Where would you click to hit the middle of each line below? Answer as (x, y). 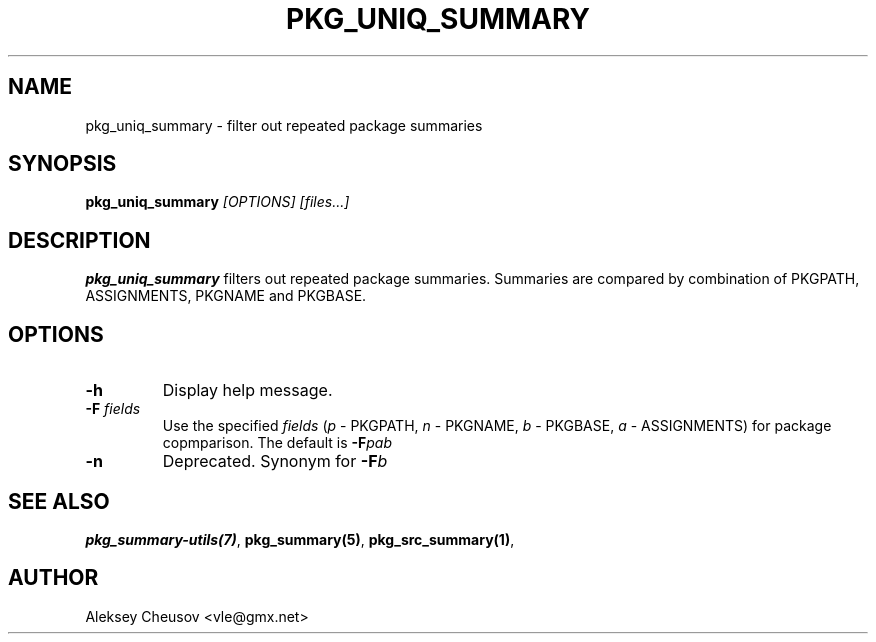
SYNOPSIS (62, 164)
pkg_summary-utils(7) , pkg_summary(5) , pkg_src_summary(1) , (300, 539)
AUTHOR (53, 578)
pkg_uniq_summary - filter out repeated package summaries (284, 125)
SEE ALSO (59, 501)
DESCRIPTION (79, 240)
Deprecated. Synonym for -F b (275, 461)
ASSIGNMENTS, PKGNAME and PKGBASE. (226, 296)
